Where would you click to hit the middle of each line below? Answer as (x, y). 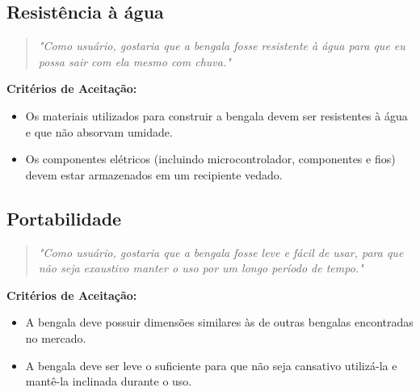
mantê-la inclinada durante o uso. (109, 381)
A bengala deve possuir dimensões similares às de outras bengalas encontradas (219, 322)
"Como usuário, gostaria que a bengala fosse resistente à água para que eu (222, 46)
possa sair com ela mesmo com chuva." (134, 61)
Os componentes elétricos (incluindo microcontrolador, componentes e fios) (210, 159)
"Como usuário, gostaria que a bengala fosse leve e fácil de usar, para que (221, 252)
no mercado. (56, 337)
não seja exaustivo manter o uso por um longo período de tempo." (201, 268)
